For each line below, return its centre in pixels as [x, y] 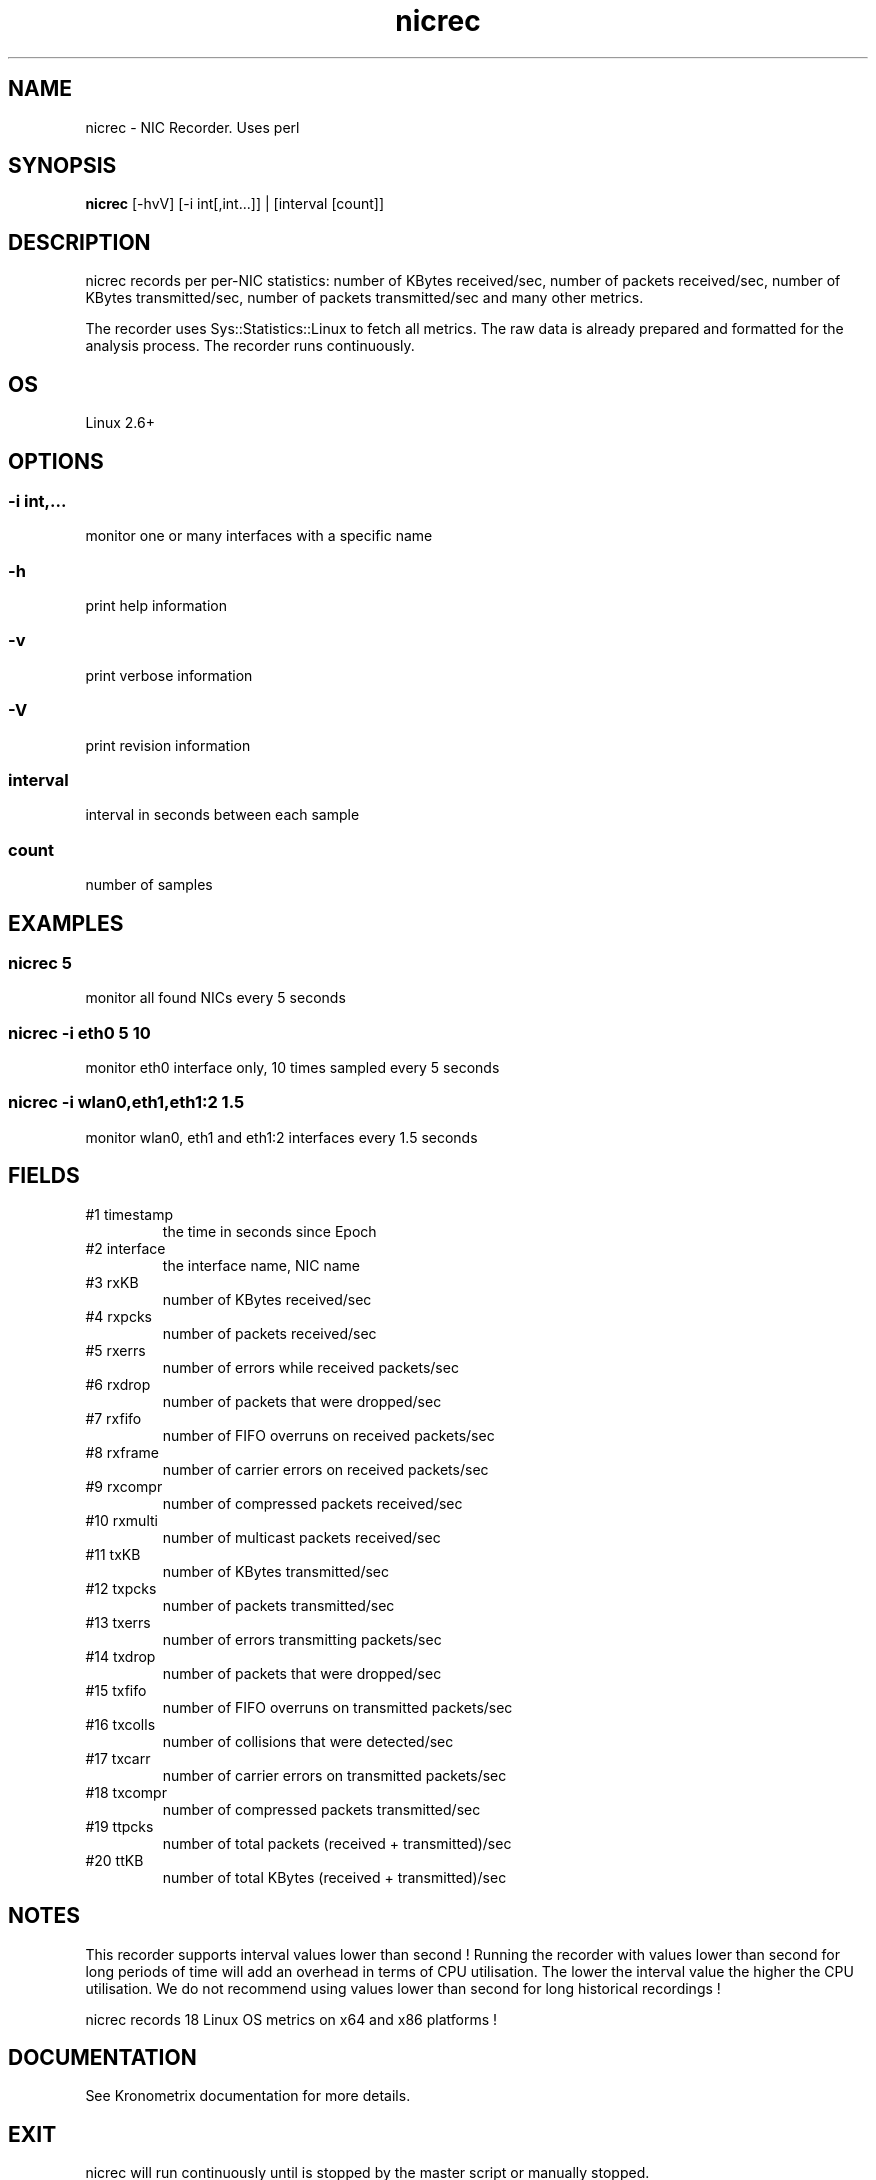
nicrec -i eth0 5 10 [79, 1032]
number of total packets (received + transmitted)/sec [337, 1843]
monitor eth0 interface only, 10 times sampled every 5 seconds [292, 1068]
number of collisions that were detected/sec [308, 1741]
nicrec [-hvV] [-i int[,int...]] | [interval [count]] [235, 204]
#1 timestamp [129, 1214]
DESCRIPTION [79, 242]
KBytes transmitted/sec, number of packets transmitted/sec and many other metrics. [364, 298]
